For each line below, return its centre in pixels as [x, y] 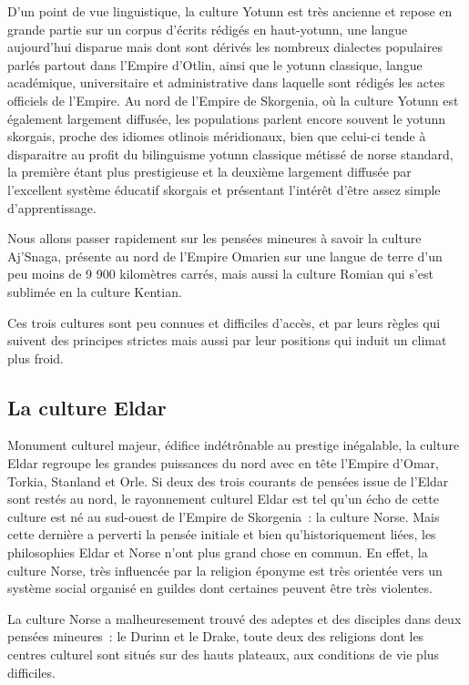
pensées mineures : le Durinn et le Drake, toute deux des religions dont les [216, 636]
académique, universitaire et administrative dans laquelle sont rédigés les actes [226, 82]
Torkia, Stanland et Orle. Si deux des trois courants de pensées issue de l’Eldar [228, 481]
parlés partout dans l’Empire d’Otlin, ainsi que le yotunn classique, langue [215, 64]
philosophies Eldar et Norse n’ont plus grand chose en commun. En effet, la [218, 552]
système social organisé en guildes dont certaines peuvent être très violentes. [220, 588]
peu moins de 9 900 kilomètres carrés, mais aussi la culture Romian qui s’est [220, 274]
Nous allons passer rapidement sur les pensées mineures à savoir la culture [214, 238]
